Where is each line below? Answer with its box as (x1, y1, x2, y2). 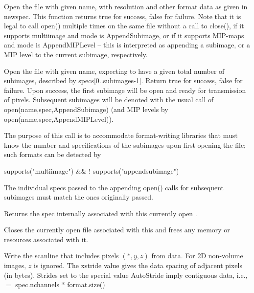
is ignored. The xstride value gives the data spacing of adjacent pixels (34, 260, 242, 270)
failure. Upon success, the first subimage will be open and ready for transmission (4, 85, 246, 95)
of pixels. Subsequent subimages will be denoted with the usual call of (4, 94, 214, 105)
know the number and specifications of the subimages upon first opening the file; (4, 139, 246, 150)
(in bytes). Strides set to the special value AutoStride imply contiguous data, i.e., (4, 270, 248, 280)
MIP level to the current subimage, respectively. (4, 49, 148, 59)
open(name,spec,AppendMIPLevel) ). (4, 113, 114, 124)
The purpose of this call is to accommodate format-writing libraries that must (4, 130, 238, 140)
